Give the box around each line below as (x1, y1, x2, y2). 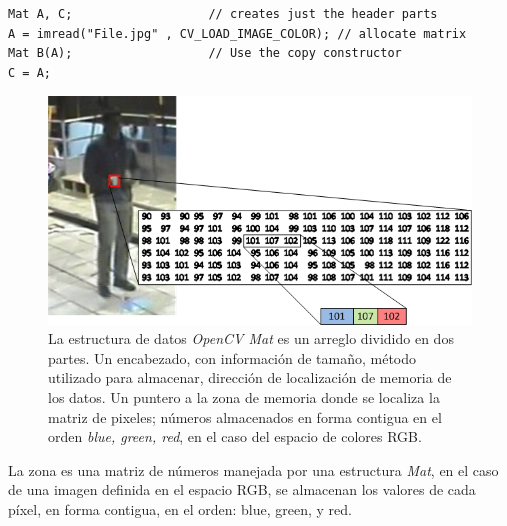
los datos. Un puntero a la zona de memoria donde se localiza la (48, 387, 440, 408)
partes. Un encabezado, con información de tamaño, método (48, 347, 417, 368)
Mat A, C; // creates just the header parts (8, 7, 438, 21)
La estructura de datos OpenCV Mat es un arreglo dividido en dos (48, 328, 454, 349)
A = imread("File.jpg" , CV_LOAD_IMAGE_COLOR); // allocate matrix (8, 26, 467, 41)
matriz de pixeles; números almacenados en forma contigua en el (48, 406, 442, 427)
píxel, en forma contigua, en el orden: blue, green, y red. (8, 499, 352, 520)
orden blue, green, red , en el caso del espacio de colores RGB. (48, 426, 422, 447)
